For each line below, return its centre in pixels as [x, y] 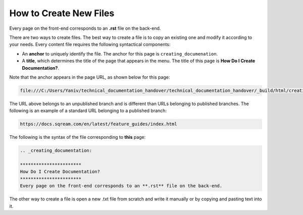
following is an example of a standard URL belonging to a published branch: [88, 111]
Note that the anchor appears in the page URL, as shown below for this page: [90, 77]
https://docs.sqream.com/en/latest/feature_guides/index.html [98, 124]
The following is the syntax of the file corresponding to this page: [78, 137]
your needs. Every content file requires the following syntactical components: [90, 44]
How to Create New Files [62, 13]
